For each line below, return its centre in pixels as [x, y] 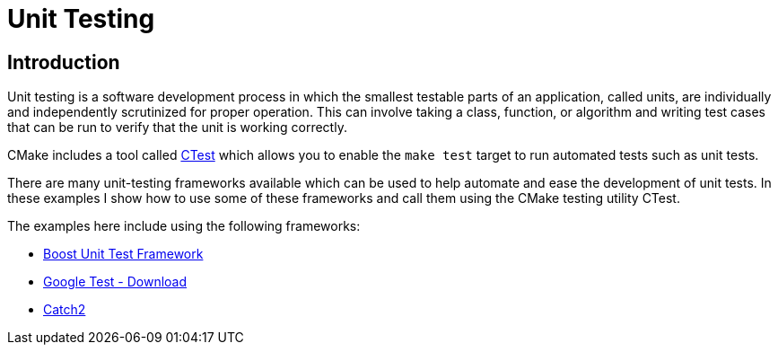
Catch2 [65, 310]
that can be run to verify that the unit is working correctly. [177, 128]
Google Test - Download [115, 282]
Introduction [64, 62]
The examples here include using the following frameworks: [184, 226]
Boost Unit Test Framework [123, 254]
